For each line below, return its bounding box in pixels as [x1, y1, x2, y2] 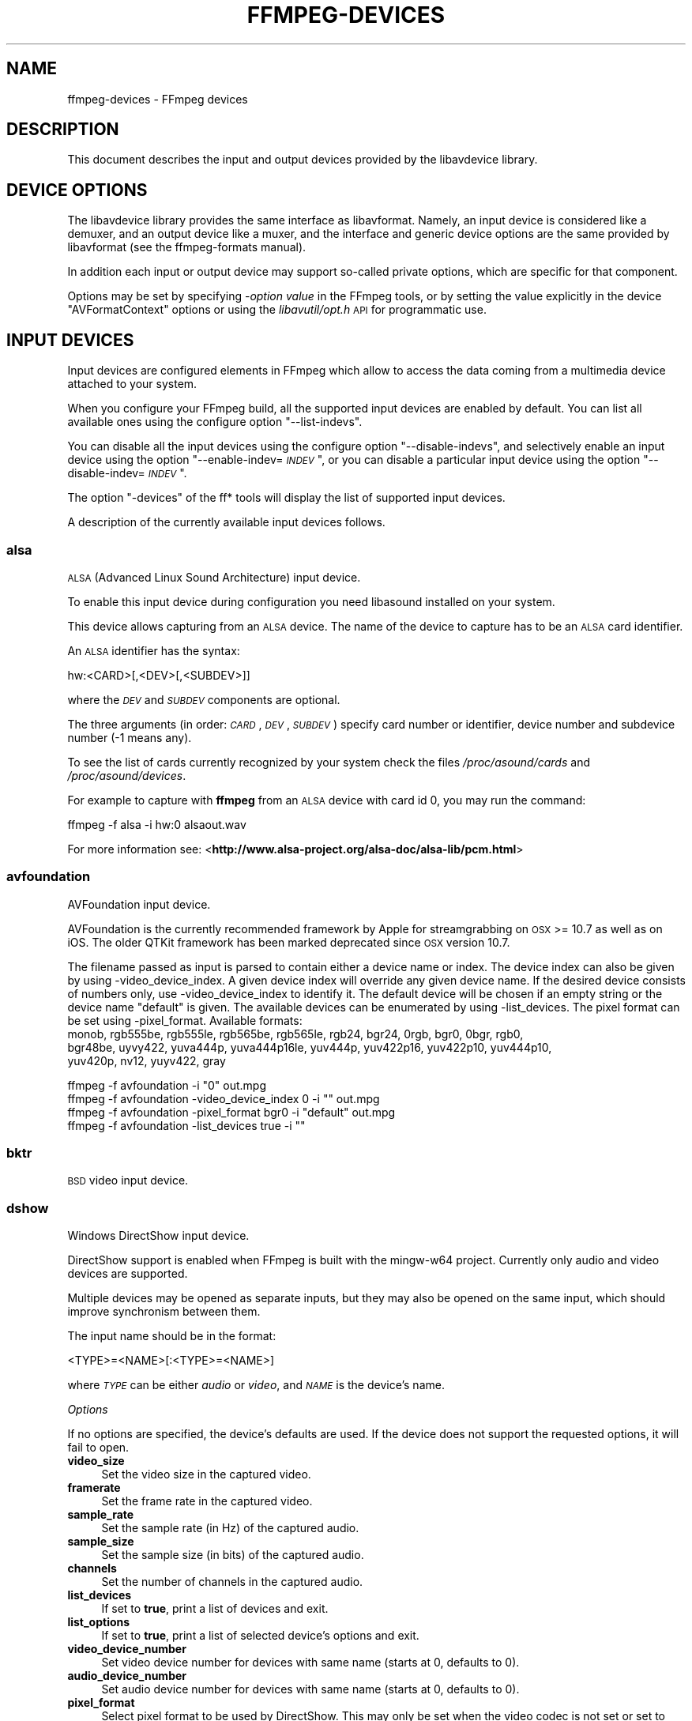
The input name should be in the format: [67, 1329, 276, 1343]
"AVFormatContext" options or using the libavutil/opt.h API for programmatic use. [67, 303, 487, 317]
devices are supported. [67, 1267, 188, 1281]
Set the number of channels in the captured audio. [101, 1575, 363, 1589]
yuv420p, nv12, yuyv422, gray [67, 1053, 226, 1068]
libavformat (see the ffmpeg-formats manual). [67, 240, 307, 254]
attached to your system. [67, 377, 197, 391]
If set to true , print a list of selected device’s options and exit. [101, 1629, 419, 1643]
